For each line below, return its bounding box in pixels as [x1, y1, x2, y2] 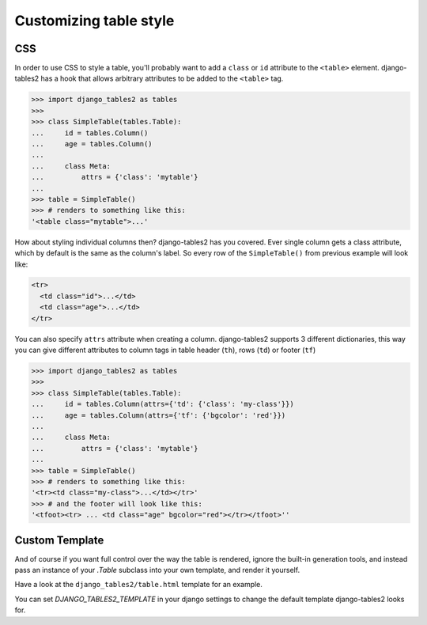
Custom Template [14, 533, 104, 547]
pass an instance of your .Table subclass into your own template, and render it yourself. [14, 565, 300, 574]
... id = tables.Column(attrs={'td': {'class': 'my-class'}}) [31, 400, 294, 409]
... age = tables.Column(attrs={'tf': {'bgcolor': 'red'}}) [31, 411, 286, 419]
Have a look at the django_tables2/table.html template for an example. [14, 580, 263, 589]
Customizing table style [14, 12, 175, 29]
